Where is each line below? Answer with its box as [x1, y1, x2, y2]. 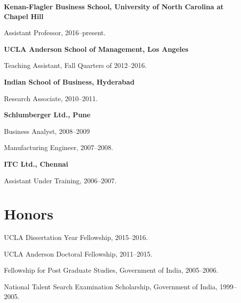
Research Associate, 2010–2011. [4, 93, 98, 103]
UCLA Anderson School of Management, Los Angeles [4, 43, 189, 54]
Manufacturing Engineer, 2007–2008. [4, 142, 113, 152]
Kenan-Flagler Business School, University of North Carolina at [4, 1, 224, 11]
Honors [4, 204, 54, 224]
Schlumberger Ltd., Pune [4, 109, 91, 120]
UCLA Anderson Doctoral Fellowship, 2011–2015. [4, 248, 153, 259]
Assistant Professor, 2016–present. [4, 27, 106, 38]
